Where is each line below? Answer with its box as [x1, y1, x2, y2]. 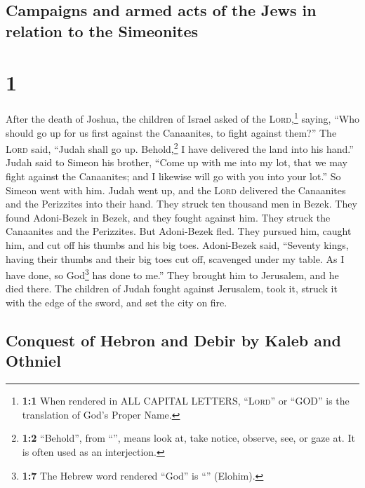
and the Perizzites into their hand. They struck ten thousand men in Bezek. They [6, 196, 357, 211]
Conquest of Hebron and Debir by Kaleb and [6, 329, 341, 351]
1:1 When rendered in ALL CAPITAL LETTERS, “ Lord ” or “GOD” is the [22, 393, 350, 408]
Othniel [6, 350, 61, 372]
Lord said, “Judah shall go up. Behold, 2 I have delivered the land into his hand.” [6, 140, 354, 156]
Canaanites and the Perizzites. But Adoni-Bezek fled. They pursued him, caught [6, 224, 352, 238]
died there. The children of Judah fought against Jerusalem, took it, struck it [6, 281, 338, 296]
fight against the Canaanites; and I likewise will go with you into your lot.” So [6, 168, 341, 183]
